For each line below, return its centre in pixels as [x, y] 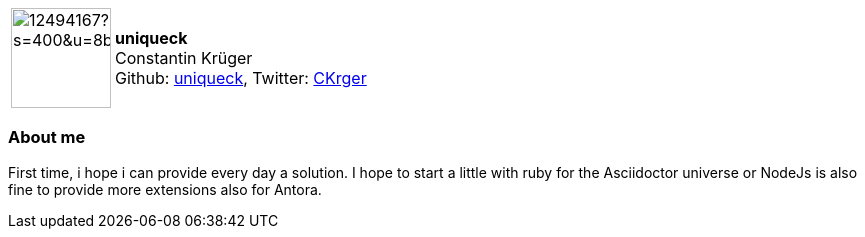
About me [47, 137]
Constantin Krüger [184, 58]
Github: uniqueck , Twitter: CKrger [241, 78]
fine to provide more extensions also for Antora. [165, 189]
